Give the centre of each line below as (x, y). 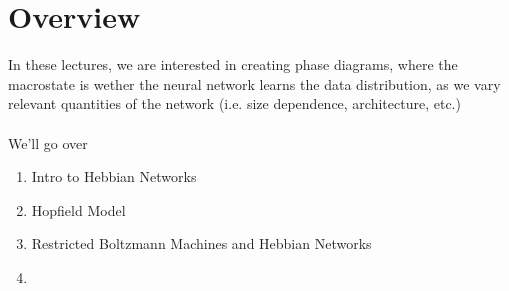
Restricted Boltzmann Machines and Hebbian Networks (201, 243)
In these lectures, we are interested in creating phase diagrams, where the (233, 64)
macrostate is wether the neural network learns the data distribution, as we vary (254, 83)
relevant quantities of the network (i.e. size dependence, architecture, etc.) (234, 103)
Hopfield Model (78, 209)
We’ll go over (48, 142)
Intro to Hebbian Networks (114, 176)
